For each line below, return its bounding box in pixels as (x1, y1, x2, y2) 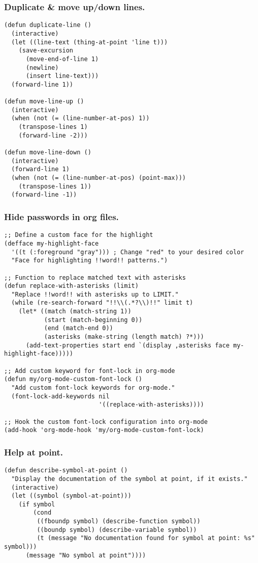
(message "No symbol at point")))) (25, 551, 146, 559)
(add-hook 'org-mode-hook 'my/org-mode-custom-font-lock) (4, 426, 204, 434)
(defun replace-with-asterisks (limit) (4, 282, 139, 290)
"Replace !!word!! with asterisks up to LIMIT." (11, 290, 179, 298)
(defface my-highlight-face (4, 239, 99, 247)
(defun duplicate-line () (4, 21, 91, 29)
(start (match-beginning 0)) (44, 316, 143, 324)
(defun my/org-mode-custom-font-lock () (4, 376, 143, 383)
